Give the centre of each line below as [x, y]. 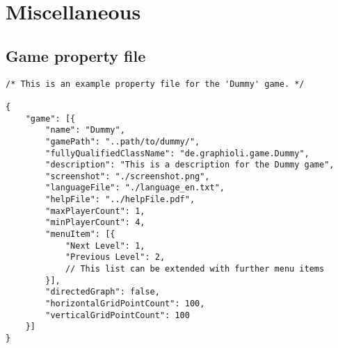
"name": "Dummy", [85, 130]
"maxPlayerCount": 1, [95, 211]
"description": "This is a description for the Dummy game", [190, 165]
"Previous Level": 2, [115, 257]
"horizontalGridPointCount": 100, [125, 304]
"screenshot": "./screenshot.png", [128, 176]
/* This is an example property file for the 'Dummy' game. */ [155, 84]
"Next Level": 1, [105, 246]
